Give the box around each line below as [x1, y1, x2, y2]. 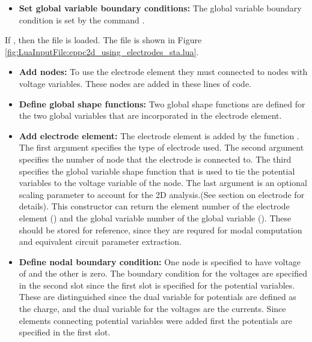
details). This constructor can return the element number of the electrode [19, 200, 290, 212]
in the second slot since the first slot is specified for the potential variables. [19, 278, 295, 291]
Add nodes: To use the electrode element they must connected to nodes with [19, 65, 308, 78]
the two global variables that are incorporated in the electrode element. [19, 109, 282, 122]
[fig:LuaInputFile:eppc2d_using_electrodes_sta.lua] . [5, 45, 199, 58]
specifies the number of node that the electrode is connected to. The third [19, 152, 292, 165]
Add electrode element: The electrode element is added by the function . [19, 129, 299, 142]
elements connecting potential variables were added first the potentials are [19, 314, 293, 326]
